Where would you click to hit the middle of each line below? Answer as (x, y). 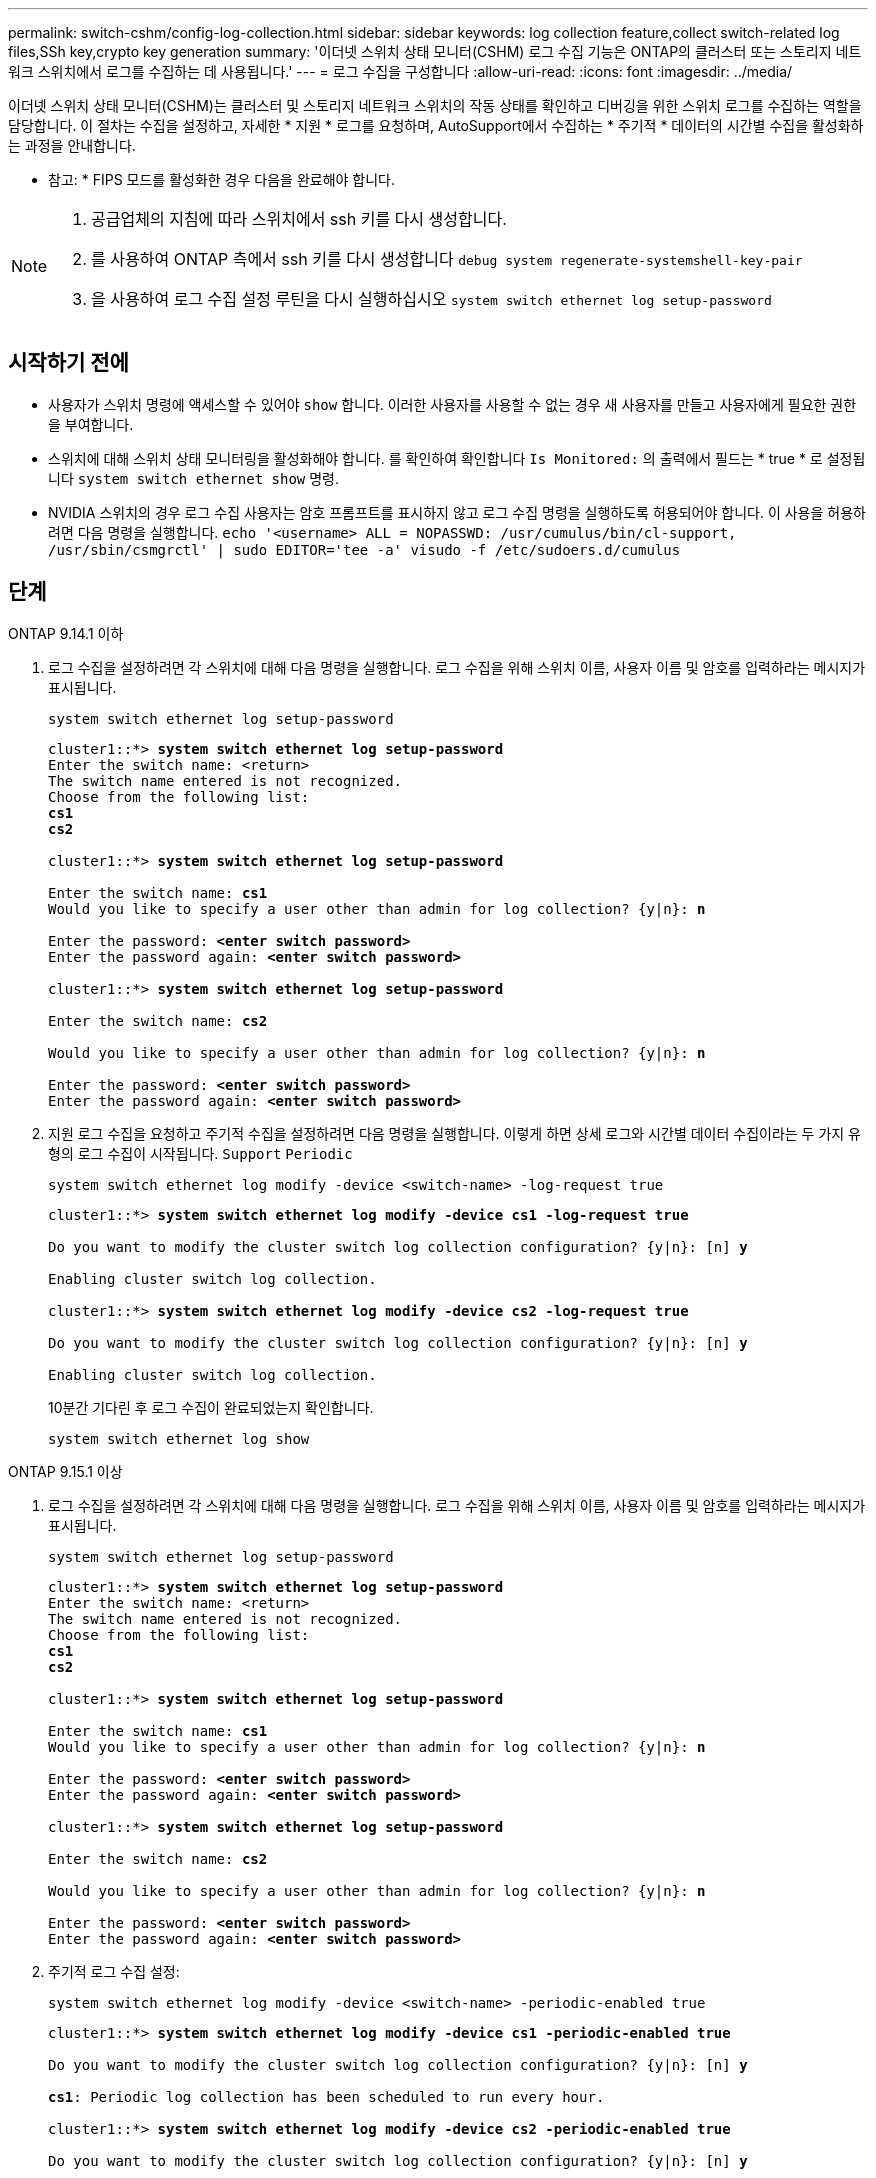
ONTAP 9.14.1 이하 (66, 633)
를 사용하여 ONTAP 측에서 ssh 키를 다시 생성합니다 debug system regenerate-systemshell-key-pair (447, 259)
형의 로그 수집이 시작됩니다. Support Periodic (200, 1153)
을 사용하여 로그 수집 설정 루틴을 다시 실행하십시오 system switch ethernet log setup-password (431, 299)
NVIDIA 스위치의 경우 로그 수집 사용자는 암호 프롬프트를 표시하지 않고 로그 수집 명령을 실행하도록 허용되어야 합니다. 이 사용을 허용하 (457, 512)
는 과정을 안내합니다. (72, 145)
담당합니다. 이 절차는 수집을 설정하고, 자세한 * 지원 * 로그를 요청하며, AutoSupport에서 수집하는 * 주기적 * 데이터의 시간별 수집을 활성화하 (436, 125)
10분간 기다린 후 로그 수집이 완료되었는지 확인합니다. (211, 1407)
